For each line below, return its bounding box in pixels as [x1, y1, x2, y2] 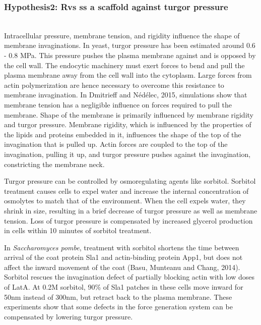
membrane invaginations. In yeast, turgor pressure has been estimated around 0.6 [4, 40, 255, 50]
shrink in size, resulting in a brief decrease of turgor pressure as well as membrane [4, 205, 257, 215]
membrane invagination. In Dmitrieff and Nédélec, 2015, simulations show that [4, 89, 247, 100]
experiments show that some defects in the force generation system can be [4, 301, 233, 312]
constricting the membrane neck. [4, 158, 105, 169]
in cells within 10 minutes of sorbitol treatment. [4, 225, 152, 236]
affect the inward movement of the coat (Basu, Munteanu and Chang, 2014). [4, 261, 240, 272]
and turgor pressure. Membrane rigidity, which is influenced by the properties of [4, 119, 251, 130]
